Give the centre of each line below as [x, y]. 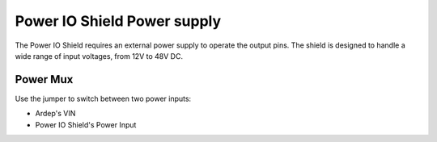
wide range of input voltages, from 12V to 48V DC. [99, 56]
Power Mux [44, 79]
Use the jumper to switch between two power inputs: [103, 98]
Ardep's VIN [55, 114]
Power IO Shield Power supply [118, 21]
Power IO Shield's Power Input [86, 124]
